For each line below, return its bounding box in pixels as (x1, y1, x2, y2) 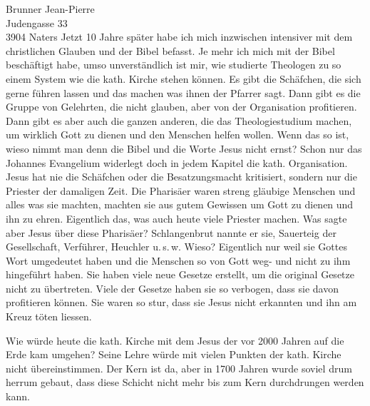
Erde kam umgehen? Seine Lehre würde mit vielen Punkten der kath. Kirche (6, 347, 341, 362)
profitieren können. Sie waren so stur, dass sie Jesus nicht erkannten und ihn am (6, 295, 357, 310)
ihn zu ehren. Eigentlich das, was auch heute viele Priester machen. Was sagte (6, 210, 347, 225)
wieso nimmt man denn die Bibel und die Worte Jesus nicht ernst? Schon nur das (6, 141, 362, 156)
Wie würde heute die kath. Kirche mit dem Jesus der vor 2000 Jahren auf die (6, 333, 344, 347)
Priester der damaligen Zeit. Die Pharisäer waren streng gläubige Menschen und (6, 183, 356, 198)
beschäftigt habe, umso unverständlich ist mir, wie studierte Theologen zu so (6, 57, 341, 72)
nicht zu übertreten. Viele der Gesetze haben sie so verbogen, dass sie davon (6, 280, 339, 295)
